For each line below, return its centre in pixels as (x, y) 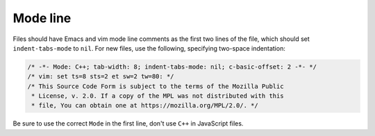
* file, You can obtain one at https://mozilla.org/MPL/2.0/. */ (145, 105)
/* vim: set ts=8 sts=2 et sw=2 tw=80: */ (101, 77)
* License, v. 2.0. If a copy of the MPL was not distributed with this (158, 96)
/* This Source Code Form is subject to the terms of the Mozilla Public (156, 86)
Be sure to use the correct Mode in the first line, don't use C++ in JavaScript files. (128, 124)
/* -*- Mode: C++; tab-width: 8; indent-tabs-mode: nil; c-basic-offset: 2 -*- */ (172, 67)
